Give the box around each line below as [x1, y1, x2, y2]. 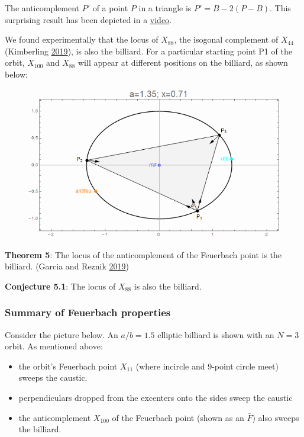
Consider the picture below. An [5, 328, 118, 340]
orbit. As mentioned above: [5, 340, 103, 352]
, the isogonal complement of [174, 33, 279, 46]
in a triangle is [138, 2, 192, 14]
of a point [92, 2, 128, 14]
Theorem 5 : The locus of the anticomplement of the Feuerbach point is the [5, 248, 282, 261]
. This [270, 2, 291, 14]
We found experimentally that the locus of [5, 33, 159, 46]
